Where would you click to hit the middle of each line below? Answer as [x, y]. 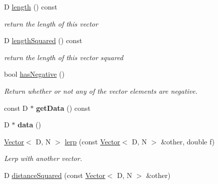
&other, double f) [188, 141]
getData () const [63, 108]
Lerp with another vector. [43, 158]
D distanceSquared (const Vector [55, 175]
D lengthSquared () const [43, 40]
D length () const [31, 7]
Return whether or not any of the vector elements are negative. [101, 90]
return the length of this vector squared [64, 57]
